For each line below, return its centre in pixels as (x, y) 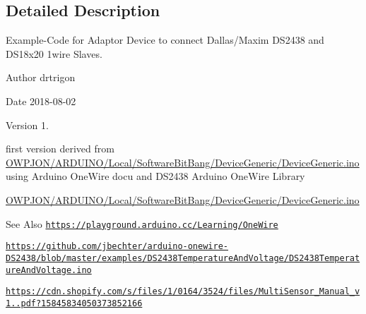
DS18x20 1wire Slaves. (54, 53)
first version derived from (60, 149)
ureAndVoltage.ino (49, 270)
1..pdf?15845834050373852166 (74, 303)
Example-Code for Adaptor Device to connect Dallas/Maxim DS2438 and (165, 40)
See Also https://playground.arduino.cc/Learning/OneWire (142, 223)
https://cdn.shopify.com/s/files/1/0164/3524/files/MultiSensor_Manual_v (183, 292)
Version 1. (27, 125)
